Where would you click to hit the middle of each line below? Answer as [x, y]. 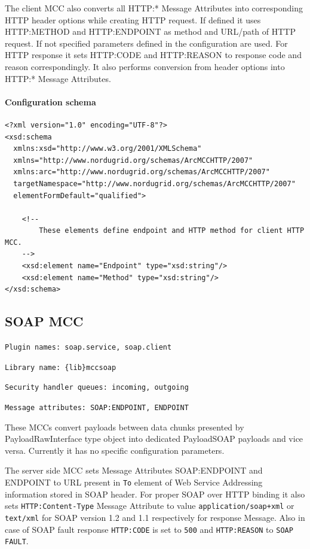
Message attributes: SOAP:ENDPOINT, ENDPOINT [97, 408]
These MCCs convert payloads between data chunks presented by [125, 427]
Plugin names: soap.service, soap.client [88, 348]
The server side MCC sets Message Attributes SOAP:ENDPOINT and [134, 470]
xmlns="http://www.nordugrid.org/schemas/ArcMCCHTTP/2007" [133, 160]
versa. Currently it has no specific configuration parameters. [115, 450]
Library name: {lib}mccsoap [61, 367]
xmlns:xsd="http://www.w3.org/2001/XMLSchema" [108, 149]
